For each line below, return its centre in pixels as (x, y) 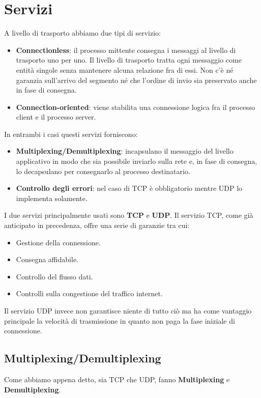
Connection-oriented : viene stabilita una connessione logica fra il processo (136, 107)
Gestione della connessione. (58, 242)
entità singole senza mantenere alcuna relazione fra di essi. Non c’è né (125, 69)
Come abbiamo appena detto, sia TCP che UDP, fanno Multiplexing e (117, 379)
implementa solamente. (52, 198)
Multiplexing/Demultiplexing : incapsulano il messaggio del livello (125, 151)
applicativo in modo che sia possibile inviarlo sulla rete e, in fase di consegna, (137, 161)
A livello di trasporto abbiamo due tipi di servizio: (82, 33)
